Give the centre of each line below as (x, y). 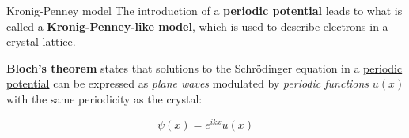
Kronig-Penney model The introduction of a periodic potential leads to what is (204, 10)
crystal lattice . (41, 41)
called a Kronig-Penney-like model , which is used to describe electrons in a (197, 26)
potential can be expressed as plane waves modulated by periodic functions (188, 83)
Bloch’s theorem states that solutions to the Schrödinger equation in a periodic (204, 67)
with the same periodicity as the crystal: (104, 98)
